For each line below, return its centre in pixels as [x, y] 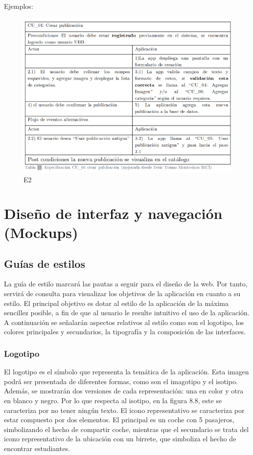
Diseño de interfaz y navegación [113, 213]
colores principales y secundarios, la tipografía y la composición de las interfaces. [125, 332]
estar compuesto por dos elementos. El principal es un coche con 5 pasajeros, [119, 420]
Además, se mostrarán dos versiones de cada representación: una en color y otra [124, 391]
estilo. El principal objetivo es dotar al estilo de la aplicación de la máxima [116, 303]
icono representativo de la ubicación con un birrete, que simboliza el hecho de [120, 439]
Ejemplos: [19, 6]
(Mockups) [41, 232]
